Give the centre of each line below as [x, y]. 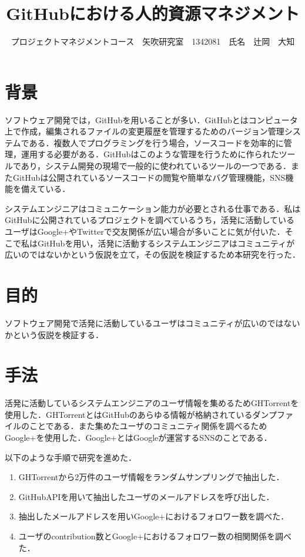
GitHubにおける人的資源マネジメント [153, 13]
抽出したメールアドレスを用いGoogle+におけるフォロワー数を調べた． [154, 516]
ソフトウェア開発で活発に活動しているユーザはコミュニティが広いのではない [152, 323]
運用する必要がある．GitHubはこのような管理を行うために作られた [150, 154]
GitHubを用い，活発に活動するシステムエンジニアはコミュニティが [166, 243]
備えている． [46, 189]
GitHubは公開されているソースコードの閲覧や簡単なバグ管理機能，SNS [149, 177]
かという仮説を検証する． [54, 334]
